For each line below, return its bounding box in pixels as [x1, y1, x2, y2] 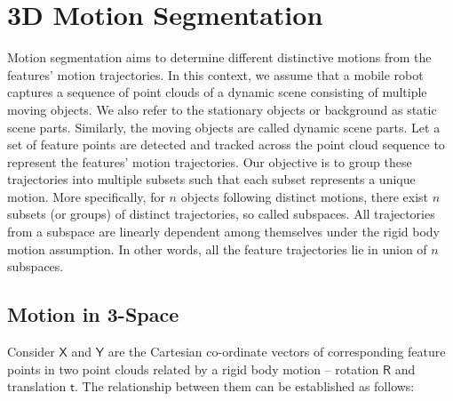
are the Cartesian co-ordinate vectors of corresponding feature [107, 342, 446, 361]
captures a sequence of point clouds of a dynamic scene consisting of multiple [7, 83, 427, 101]
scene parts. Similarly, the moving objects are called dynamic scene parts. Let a [7, 117, 441, 136]
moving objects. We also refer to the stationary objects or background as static [7, 100, 437, 118]
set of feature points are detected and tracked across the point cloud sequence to [7, 135, 445, 154]
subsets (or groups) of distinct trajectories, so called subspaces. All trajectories [7, 205, 435, 223]
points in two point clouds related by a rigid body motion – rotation [7, 359, 379, 378]
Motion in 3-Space [7, 301, 179, 328]
